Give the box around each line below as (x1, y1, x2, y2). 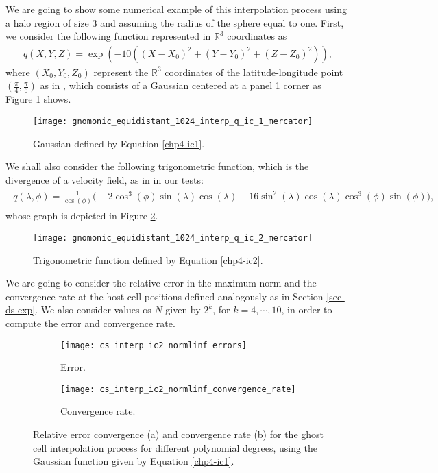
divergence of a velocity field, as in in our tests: (5, 172, 204, 186)
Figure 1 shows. (5, 92, 71, 106)
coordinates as (227, 29, 287, 43)
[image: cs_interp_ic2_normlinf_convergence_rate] (60, 384, 296, 394)
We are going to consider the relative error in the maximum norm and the (5, 276, 317, 290)
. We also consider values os (35, 302, 151, 317)
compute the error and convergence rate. (5, 315, 175, 330)
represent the (93, 64, 149, 79)
